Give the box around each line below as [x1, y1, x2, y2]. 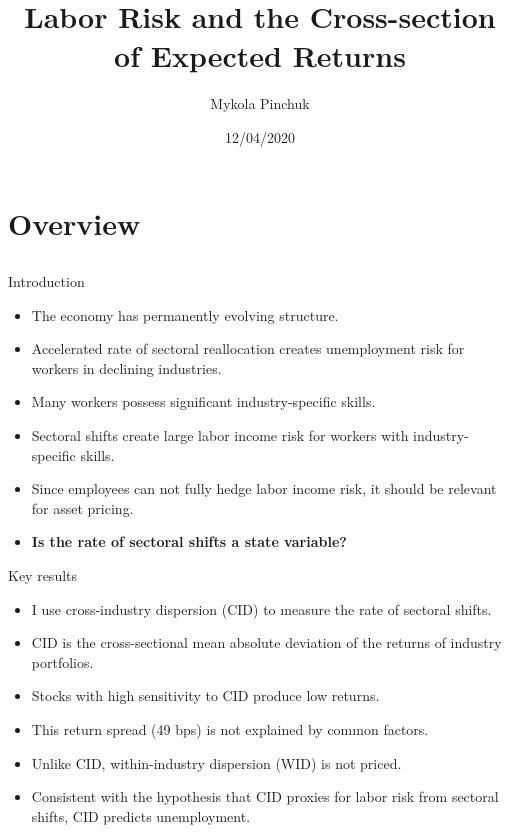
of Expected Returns [114, 35, 406, 76]
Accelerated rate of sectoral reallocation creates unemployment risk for [31, 338, 465, 359]
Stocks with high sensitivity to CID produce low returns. [31, 685, 380, 706]
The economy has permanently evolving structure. [31, 304, 339, 325]
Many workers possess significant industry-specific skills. [31, 391, 376, 412]
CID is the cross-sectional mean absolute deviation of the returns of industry [31, 632, 502, 653]
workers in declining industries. [31, 357, 222, 378]
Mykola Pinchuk [210, 93, 310, 114]
